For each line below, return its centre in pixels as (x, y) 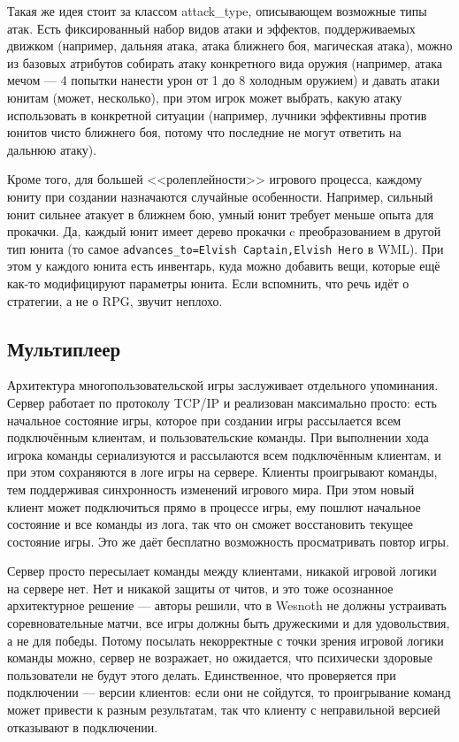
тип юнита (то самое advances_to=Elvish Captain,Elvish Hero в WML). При (226, 248)
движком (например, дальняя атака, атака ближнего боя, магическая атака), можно (230, 46)
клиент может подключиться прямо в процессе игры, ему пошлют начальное (214, 506)
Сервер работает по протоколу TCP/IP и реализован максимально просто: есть (222, 402)
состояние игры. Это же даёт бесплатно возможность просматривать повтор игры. (228, 541)
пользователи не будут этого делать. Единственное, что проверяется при (202, 674)
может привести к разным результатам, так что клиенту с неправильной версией (224, 710)
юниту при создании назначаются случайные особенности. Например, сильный (220, 196)
